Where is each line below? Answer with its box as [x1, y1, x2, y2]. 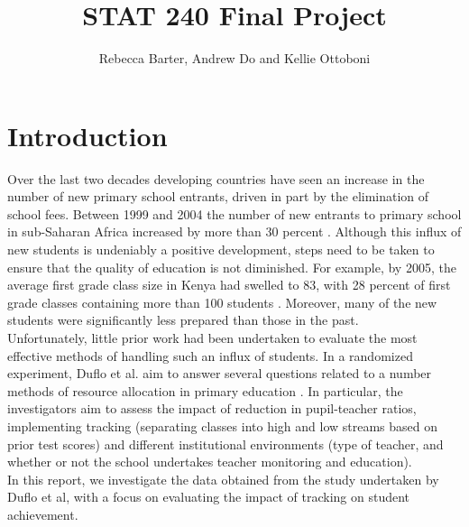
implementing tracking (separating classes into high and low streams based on [7, 416, 438, 435]
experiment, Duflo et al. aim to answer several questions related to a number [7, 364, 432, 383]
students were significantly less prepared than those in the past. [7, 310, 359, 329]
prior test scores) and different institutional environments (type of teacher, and [7, 434, 444, 453]
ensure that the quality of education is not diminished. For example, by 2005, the [7, 257, 456, 276]
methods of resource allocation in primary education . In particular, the [7, 381, 403, 400]
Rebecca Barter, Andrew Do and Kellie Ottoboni [98, 49, 371, 68]
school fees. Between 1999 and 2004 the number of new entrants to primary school [7, 204, 462, 223]
